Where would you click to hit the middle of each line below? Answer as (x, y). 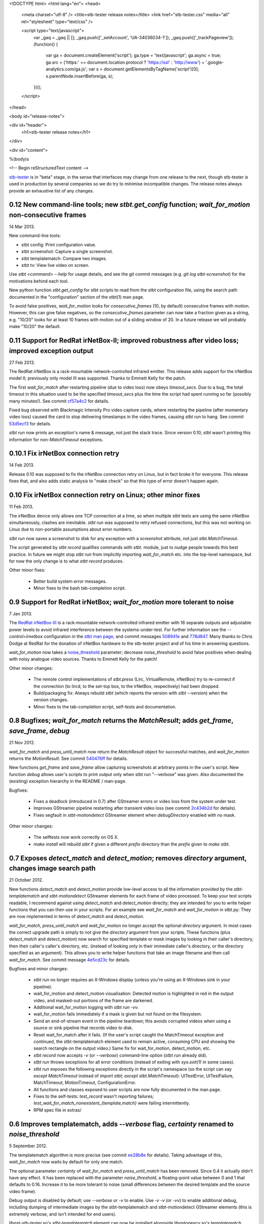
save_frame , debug (39, 731)
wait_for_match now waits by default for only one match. (66, 1162)
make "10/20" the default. (35, 327)
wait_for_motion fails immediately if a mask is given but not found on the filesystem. (118, 1014)
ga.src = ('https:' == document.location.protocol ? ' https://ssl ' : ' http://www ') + (125, 62)
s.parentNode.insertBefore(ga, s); (79, 76)
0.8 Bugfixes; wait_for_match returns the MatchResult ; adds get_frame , (121, 720)
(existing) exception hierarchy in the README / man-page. (68, 781)
